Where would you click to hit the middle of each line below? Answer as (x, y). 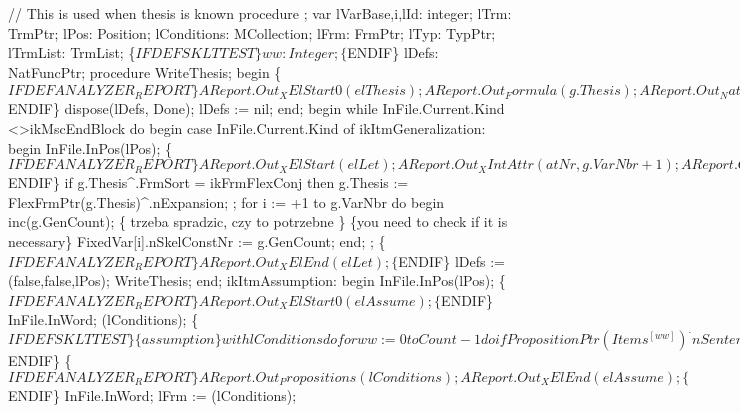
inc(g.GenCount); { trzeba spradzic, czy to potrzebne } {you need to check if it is (258, 221)
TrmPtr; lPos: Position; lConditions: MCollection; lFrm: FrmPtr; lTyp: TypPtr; (252, 32)
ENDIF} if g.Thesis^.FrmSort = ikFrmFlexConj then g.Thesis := (208, 182)
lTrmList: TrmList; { (72, 52)
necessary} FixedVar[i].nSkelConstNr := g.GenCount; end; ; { (197, 241)
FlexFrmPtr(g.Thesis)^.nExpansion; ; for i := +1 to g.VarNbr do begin (226, 201)
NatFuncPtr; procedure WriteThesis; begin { (145, 71)
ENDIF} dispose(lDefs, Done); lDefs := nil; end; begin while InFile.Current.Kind (256, 108)
